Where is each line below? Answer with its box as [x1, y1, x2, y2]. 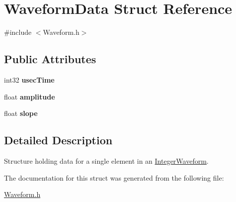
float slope [4, 108, 38, 118]
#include [4, 27, 32, 37]
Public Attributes [4, 51, 96, 67]
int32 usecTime [4, 74, 55, 85]
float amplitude [4, 91, 55, 101]
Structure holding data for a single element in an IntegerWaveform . [4, 155, 209, 166]
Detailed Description [4, 132, 113, 148]
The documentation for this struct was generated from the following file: [4, 172, 224, 183]
